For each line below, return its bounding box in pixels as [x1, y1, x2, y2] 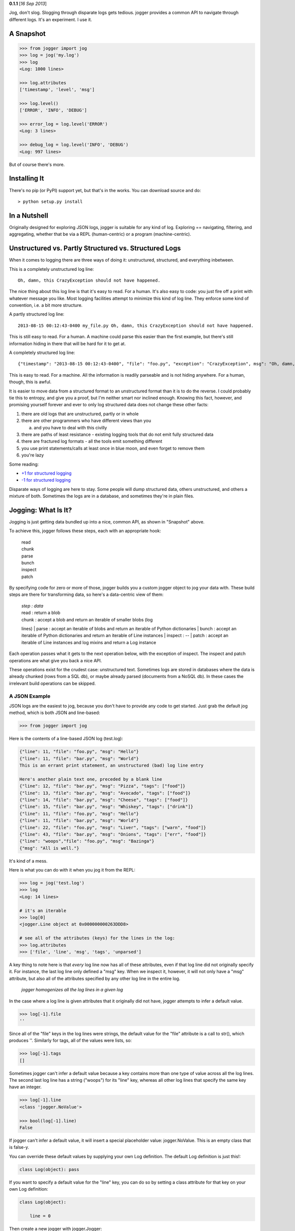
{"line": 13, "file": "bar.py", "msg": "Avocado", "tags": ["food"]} [19, 790, 191, 796]
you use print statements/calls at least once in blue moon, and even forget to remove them [21, 445, 205, 451]
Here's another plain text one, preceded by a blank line [19, 776, 162, 782]
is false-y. [9, 1144, 29, 1150]
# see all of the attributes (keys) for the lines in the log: [19, 936, 176, 941]
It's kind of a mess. [9, 858, 48, 864]
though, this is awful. [9, 379, 52, 385]
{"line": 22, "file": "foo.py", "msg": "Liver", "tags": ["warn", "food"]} [19, 825, 206, 830]
